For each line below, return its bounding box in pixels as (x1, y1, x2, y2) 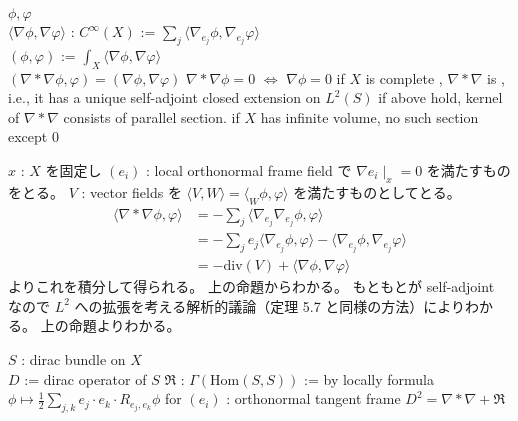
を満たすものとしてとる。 (293, 181, 461, 202)
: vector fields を (81, 181, 182, 202)
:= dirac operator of (24, 368, 147, 389)
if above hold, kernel (378, 87, 503, 108)
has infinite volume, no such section (260, 106, 479, 127)
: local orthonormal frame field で (145, 159, 352, 180)
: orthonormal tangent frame (226, 388, 401, 409)
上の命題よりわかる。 (40, 315, 181, 336)
